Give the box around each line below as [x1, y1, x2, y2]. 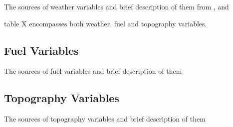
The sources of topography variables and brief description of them [4, 114, 206, 124]
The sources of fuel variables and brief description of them [4, 66, 182, 76]
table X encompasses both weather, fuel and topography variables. [4, 18, 207, 28]
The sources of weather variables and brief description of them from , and [4, 1, 229, 11]
